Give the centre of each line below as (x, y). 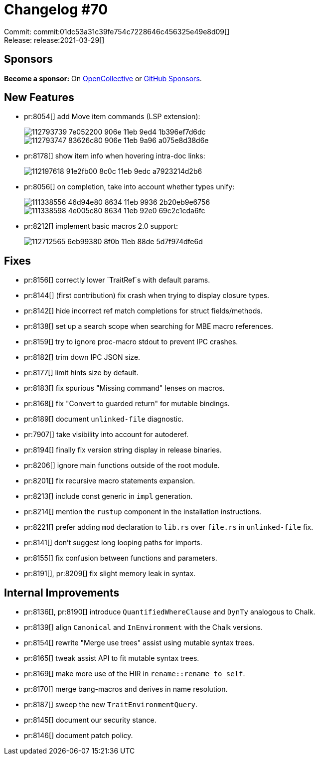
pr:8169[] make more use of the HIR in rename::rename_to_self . (135, 674)
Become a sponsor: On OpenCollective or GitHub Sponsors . (103, 78)
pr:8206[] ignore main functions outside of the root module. (122, 465)
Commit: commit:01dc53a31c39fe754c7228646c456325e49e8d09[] (117, 31)
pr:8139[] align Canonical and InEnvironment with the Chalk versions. (144, 627)
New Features (39, 98)
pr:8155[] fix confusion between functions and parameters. (121, 558)
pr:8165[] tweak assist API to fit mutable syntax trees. (112, 658)
